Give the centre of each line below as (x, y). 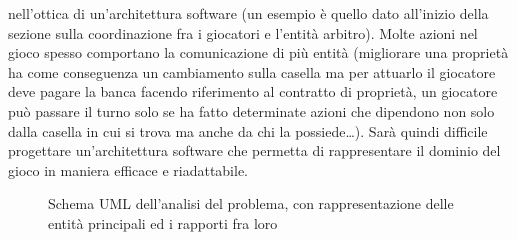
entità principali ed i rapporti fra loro (163, 222)
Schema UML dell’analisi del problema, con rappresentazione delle (251, 203)
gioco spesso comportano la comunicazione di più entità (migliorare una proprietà (258, 52)
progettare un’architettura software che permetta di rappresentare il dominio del (254, 150)
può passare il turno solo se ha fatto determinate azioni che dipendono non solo (251, 110)
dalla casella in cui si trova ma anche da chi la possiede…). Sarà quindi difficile (248, 130)
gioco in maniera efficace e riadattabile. (128, 169)
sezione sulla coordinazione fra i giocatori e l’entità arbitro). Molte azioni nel (243, 32)
